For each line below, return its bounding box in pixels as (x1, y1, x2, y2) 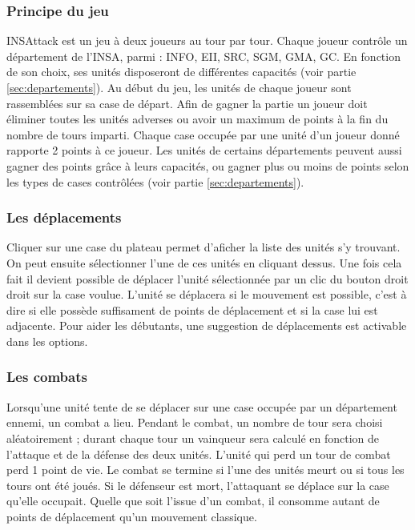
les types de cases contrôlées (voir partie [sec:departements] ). (6, 173, 304, 190)
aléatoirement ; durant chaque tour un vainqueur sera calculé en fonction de (6, 429, 380, 446)
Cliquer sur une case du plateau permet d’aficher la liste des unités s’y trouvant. (6, 239, 401, 255)
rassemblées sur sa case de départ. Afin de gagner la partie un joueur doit (6, 94, 368, 111)
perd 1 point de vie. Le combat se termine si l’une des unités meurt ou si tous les (6, 461, 405, 478)
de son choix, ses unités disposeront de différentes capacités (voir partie (6, 63, 357, 80)
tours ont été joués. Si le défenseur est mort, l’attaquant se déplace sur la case (6, 476, 389, 493)
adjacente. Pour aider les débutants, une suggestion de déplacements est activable (6, 317, 407, 334)
